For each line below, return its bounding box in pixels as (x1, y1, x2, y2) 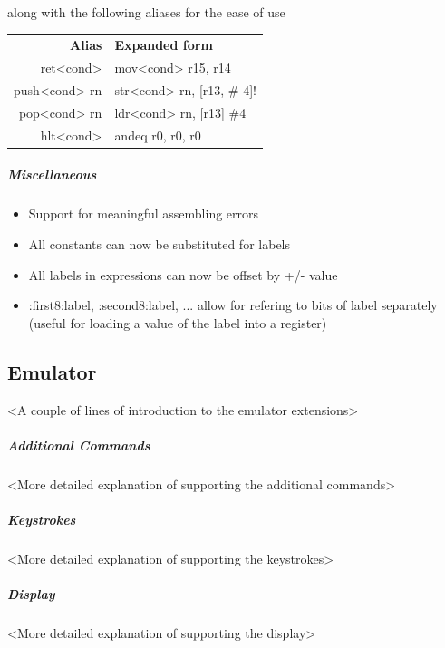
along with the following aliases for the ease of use (7, 3, 285, 21)
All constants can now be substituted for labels (28, 234, 290, 253)
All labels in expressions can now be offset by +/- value (28, 265, 338, 284)
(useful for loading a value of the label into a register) (28, 313, 327, 332)
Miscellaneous (7, 165, 97, 184)
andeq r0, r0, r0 (114, 125, 201, 144)
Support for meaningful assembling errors (28, 204, 259, 223)
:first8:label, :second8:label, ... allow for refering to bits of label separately (28, 295, 438, 314)
